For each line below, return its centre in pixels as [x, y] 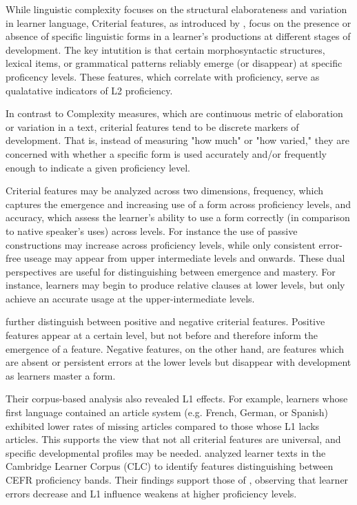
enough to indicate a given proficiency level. [98, 167]
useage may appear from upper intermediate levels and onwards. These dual [184, 258]
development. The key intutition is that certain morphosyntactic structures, [165, 49]
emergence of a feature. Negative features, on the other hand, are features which [175, 348]
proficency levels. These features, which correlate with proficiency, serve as [163, 76]
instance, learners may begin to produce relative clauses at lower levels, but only [175, 285]
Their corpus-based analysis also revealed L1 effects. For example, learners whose [177, 399]
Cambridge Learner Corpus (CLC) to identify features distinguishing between [170, 466]
